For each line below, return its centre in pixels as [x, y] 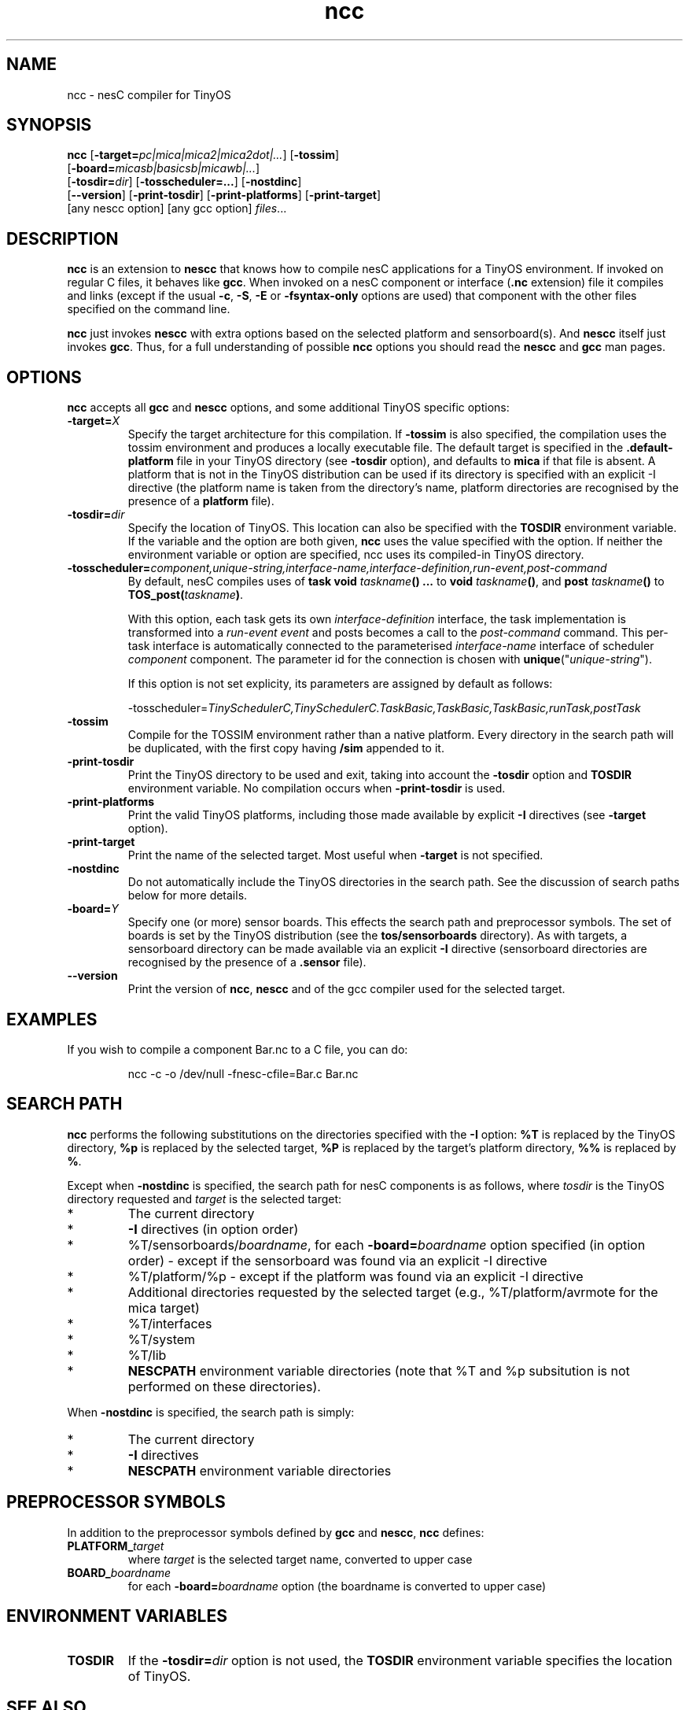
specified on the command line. [149, 309]
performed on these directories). [224, 1386]
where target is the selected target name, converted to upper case [300, 1559]
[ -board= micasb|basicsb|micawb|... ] [164, 168]
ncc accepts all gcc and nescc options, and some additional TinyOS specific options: [288, 408]
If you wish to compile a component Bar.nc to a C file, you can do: [238, 1049]
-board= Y [93, 909]
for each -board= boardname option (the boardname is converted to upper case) [337, 1586]
